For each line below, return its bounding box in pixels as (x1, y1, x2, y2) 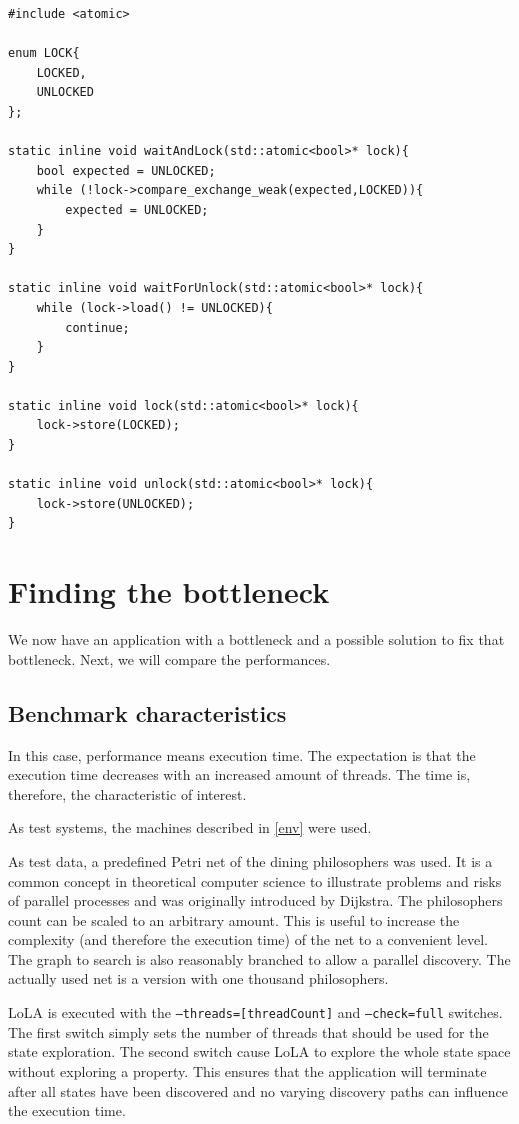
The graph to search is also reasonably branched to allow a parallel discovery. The (8, 948, 511, 969)
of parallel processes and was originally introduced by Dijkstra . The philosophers (8, 890, 503, 911)
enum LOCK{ (8, 46, 80, 61)
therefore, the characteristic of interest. (8, 783, 247, 804)
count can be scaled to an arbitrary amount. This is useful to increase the (8, 909, 460, 930)
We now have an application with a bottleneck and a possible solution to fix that (8, 629, 505, 650)
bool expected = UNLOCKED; (36, 163, 216, 178)
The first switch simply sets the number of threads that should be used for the (8, 1021, 489, 1042)
